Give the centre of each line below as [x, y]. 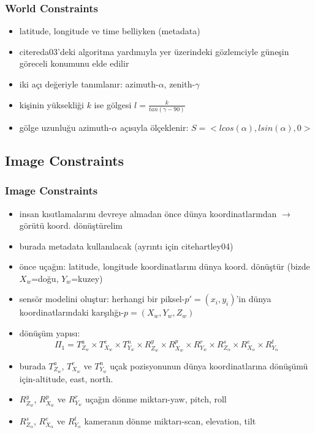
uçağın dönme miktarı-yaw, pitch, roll [156, 399]
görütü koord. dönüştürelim [71, 225]
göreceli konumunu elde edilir [74, 63]
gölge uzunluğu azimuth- [66, 127]
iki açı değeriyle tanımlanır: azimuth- [89, 84]
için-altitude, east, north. [66, 378]
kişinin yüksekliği [51, 104]
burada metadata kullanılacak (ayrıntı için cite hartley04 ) [126, 246]
